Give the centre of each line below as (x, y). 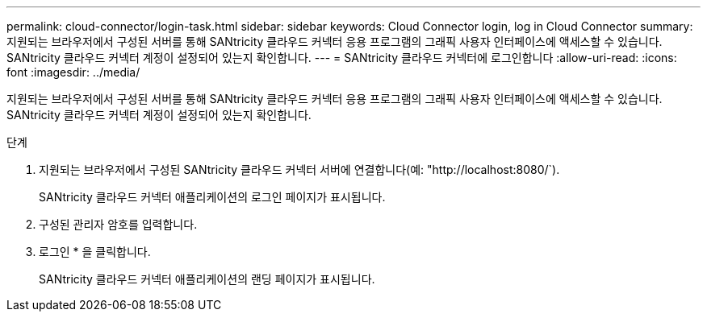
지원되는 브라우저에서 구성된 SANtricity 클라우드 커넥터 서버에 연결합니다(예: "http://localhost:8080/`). (299, 169)
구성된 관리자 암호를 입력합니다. (118, 224)
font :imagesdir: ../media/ (73, 72)
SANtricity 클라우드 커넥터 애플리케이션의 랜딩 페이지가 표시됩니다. (207, 279)
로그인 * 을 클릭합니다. (95, 252)
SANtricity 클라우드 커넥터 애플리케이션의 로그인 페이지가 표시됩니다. (212, 197)
